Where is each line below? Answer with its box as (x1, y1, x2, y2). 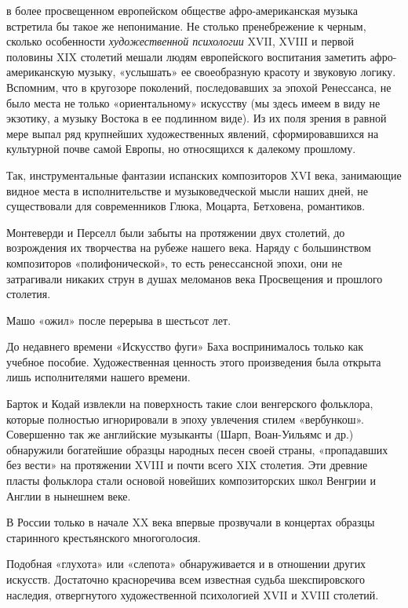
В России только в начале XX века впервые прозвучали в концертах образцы (6, 514, 375, 530)
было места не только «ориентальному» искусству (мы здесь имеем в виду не (6, 94, 381, 111)
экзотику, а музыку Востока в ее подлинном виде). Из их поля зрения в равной (6, 110, 387, 126)
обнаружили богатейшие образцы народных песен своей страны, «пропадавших (6, 441, 388, 457)
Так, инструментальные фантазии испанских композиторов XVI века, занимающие (6, 166, 402, 183)
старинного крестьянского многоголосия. (6, 529, 201, 545)
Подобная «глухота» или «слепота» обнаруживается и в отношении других (6, 555, 366, 572)
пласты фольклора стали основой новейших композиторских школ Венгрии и (6, 472, 376, 489)
